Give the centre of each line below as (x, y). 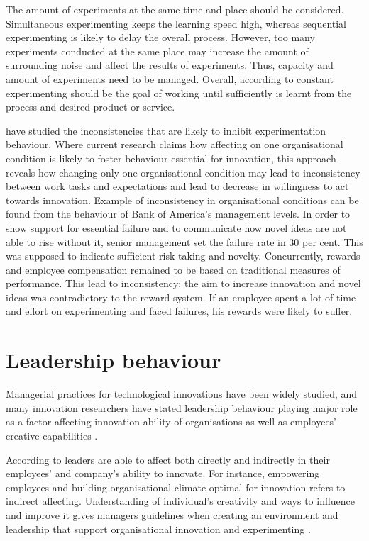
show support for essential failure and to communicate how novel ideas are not (176, 227)
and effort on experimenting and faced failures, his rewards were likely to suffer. (179, 311)
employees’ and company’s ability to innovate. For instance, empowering (163, 473)
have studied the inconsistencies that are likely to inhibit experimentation (166, 130)
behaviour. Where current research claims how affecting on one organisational (175, 144)
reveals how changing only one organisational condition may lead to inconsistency (183, 172)
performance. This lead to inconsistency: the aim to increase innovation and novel (183, 283)
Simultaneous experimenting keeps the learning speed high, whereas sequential (176, 23)
